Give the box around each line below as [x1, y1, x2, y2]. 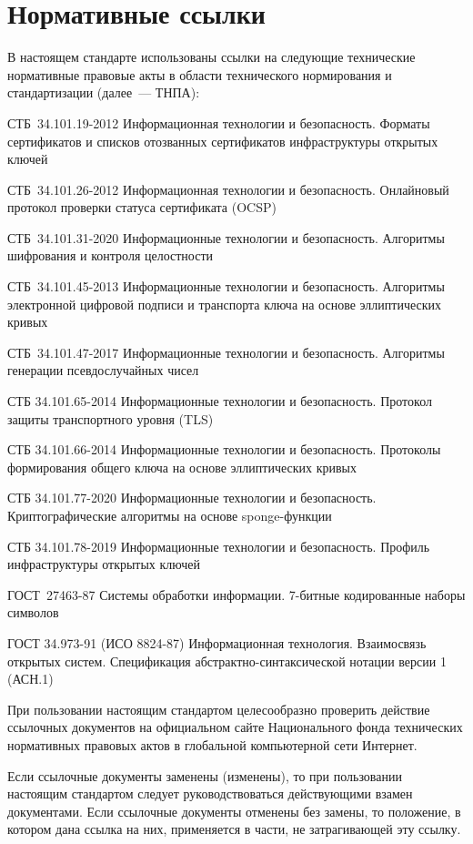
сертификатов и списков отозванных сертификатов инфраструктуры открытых [7, 131, 438, 150]
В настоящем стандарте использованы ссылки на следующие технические [7, 47, 416, 66]
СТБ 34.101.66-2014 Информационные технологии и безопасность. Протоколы [7, 440, 441, 459]
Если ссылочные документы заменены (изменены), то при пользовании [7, 766, 402, 785]
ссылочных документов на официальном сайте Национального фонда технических [7, 717, 463, 737]
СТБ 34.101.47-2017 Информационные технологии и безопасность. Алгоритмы [7, 342, 445, 361]
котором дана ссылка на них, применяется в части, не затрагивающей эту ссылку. [7, 819, 461, 839]
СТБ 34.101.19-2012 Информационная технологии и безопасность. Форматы [7, 113, 430, 132]
